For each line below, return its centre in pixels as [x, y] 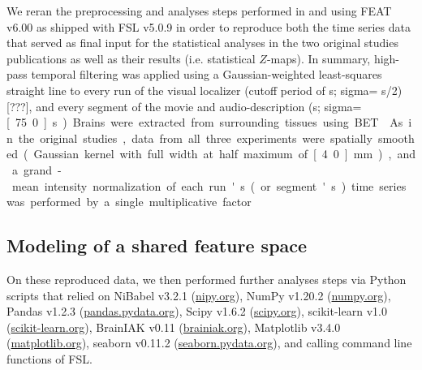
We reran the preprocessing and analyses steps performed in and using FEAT [199, 11]
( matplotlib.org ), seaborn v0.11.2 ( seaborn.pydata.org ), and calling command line [209, 343]
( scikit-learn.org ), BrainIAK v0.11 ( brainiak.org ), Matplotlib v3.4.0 [174, 327]
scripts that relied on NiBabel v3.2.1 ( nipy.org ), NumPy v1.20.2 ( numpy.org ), [199, 295]
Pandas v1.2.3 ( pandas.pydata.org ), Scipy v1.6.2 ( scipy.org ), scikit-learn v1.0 [197, 311]
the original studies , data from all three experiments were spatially [195, 138]
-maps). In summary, [319, 58]
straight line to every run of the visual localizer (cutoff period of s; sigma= [192, 90]
